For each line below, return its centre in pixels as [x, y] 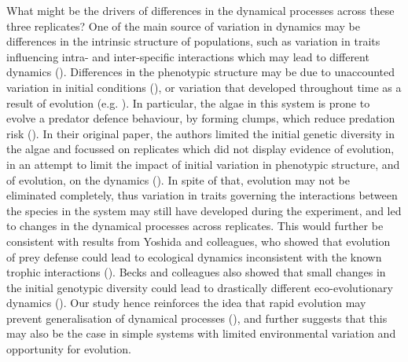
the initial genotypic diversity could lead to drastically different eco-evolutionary [200, 287]
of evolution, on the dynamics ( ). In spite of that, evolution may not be [178, 179]
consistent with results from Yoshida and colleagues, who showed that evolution [198, 241]
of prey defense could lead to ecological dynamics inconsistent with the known [194, 256]
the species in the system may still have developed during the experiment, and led [204, 210]
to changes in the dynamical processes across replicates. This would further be [195, 226]
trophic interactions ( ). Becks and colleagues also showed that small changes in [196, 272]
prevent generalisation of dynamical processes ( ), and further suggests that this [197, 318]
